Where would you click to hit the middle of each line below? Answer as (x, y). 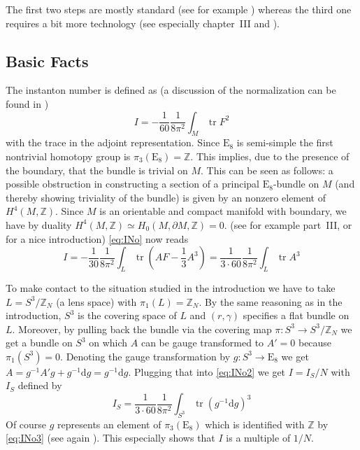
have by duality (39, 224)
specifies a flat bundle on (296, 315)
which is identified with (255, 424)
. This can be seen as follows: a (267, 170)
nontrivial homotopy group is (68, 156)
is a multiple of (258, 438)
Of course (26, 424)
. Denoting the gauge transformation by (145, 356)
